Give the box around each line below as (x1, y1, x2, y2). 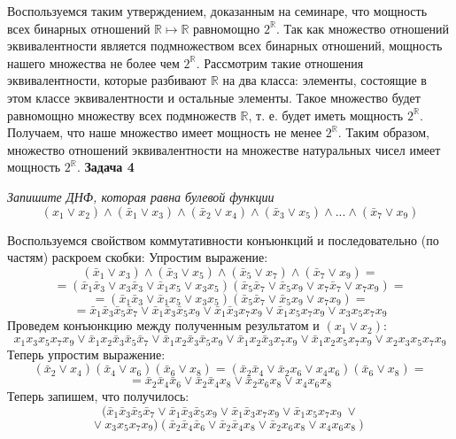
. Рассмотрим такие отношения (196, 53, 364, 72)
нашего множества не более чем (7, 53, 180, 72)
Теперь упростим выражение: (7, 344, 166, 363)
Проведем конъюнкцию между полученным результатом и (7, 316, 320, 335)
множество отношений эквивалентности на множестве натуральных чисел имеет (7, 140, 441, 158)
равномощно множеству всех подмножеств (7, 105, 236, 124)
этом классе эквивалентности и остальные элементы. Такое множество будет (7, 88, 421, 106)
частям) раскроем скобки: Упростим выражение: (7, 248, 268, 266)
